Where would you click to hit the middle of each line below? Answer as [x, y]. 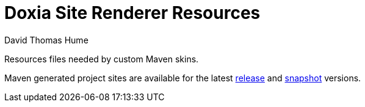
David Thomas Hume [46, 40]
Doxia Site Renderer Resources [132, 13]
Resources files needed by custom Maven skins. [102, 59]
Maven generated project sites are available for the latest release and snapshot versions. [183, 78]
